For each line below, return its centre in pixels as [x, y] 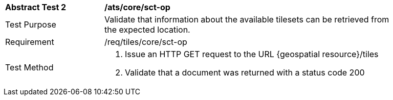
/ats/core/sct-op [137, 7]
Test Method [29, 67]
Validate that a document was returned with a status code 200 [245, 72]
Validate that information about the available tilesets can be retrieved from [247, 19]
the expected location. [147, 30]
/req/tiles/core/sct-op [146, 42]
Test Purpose [31, 24]
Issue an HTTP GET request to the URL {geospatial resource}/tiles [252, 54]
